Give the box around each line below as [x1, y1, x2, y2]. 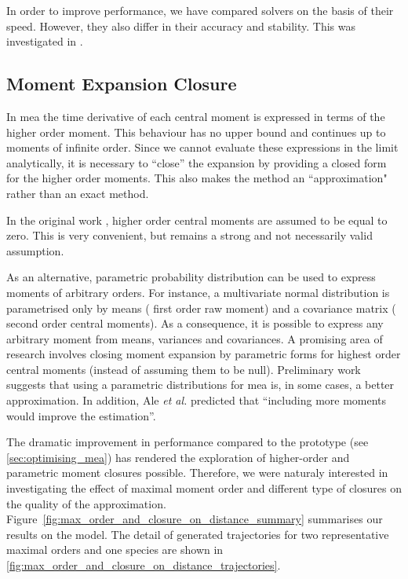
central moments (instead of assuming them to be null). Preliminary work [6, 361, 361, 377]
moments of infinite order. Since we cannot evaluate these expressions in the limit [6, 139, 399, 156]
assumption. [6, 242, 64, 258]
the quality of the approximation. [6, 495, 166, 511]
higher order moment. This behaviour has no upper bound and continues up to [6, 123, 386, 140]
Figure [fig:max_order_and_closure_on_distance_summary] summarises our [6, 511, 383, 527]
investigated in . [6, 33, 83, 49]
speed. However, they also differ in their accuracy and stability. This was [6, 17, 356, 34]
